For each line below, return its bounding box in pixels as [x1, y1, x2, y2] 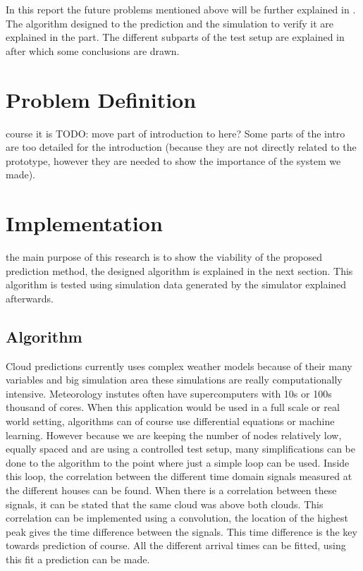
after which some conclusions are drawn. [6, 43, 180, 58]
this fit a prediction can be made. [6, 551, 150, 566]
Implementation [6, 209, 163, 238]
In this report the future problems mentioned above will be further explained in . [6, 2, 356, 16]
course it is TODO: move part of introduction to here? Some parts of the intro [6, 125, 345, 140]
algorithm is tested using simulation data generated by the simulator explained [6, 277, 347, 292]
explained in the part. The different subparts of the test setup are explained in [6, 30, 345, 44]
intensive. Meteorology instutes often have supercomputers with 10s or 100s [6, 386, 332, 400]
